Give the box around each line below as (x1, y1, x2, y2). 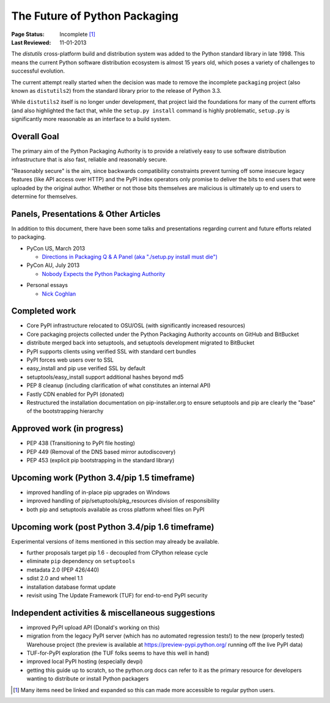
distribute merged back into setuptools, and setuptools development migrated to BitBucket (26, 339, 255, 346)
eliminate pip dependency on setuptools (26, 558, 136, 565)
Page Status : (11, 31, 45, 38)
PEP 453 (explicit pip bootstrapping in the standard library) (26, 457, 175, 464)
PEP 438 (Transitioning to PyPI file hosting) (26, 440, 136, 447)
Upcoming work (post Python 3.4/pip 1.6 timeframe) (11, 522, 215, 532)
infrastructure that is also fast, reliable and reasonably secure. (11, 156, 167, 163)
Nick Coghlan (42, 290, 76, 297)
